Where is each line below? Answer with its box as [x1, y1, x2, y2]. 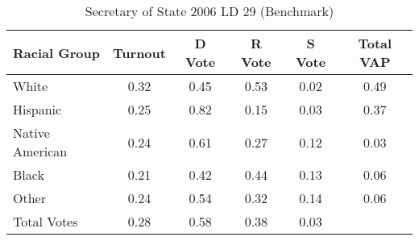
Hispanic [13, 100, 62, 118]
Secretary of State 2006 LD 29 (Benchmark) [85, 2, 334, 20]
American [13, 142, 68, 160]
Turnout [113, 43, 166, 62]
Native [13, 123, 50, 142]
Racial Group [13, 43, 100, 62]
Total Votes [13, 212, 78, 231]
